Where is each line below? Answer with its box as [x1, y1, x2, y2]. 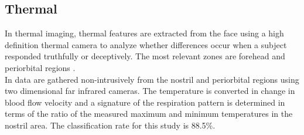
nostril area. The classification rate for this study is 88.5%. [5, 119, 216, 131]
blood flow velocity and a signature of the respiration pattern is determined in [5, 96, 285, 108]
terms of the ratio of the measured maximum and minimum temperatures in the [5, 107, 293, 120]
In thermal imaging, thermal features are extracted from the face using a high [5, 27, 284, 39]
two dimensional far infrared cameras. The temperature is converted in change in [5, 85, 295, 97]
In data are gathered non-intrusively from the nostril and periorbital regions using [5, 73, 299, 85]
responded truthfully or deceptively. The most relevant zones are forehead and [5, 50, 285, 62]
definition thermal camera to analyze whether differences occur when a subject [5, 38, 287, 50]
